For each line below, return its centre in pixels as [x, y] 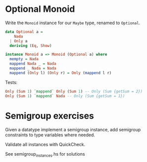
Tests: [11, 82]
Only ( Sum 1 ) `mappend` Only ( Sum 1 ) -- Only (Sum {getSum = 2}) [74, 91]
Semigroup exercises [49, 116]
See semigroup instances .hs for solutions [45, 154]
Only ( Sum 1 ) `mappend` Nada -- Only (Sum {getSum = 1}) [65, 96]
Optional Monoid [40, 9]
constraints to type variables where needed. [50, 135]
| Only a [19, 41]
